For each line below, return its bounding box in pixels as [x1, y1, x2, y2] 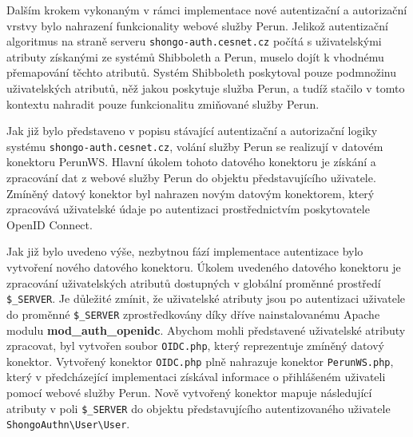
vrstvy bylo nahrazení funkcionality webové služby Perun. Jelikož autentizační [6, 17, 388, 34]
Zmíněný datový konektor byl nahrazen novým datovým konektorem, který [6, 185, 375, 201]
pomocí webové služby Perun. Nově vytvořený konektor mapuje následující [6, 384, 372, 401]
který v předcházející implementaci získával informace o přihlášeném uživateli [6, 368, 386, 385]
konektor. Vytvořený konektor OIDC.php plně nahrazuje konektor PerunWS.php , [6, 352, 394, 369]
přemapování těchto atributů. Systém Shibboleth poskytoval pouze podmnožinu [6, 64, 396, 81]
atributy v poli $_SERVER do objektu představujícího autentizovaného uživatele [6, 399, 391, 416]
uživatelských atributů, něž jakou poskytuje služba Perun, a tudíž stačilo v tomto [6, 80, 405, 97]
